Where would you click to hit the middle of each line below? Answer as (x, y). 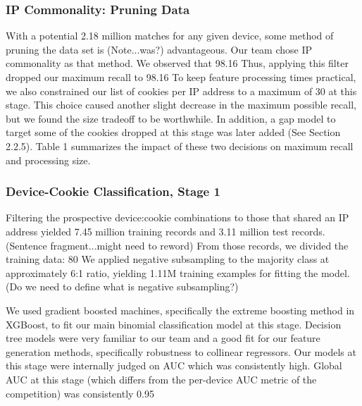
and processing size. (48, 160)
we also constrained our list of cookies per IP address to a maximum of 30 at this (181, 91)
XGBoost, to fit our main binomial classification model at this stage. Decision (174, 324)
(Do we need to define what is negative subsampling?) (122, 287)
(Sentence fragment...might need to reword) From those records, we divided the (177, 245)
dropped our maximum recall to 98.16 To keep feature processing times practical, (181, 77)
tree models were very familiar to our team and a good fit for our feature (163, 338)
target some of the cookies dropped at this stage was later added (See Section (173, 132)
